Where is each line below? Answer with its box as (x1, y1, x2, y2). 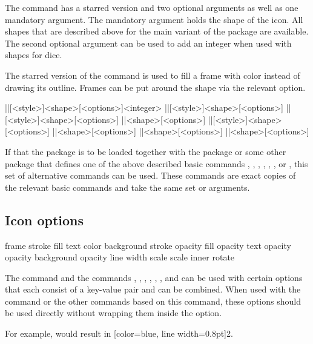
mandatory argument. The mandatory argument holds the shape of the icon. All (5, 13, 303, 25)
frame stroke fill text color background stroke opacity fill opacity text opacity (5, 239, 291, 251)
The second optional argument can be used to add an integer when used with (5, 36, 292, 49)
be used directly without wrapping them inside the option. (5, 306, 222, 319)
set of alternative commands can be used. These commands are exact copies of (5, 169, 296, 182)
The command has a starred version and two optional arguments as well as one (5, 1, 298, 13)
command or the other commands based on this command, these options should (5, 294, 301, 307)
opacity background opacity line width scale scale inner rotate (5, 251, 235, 263)
